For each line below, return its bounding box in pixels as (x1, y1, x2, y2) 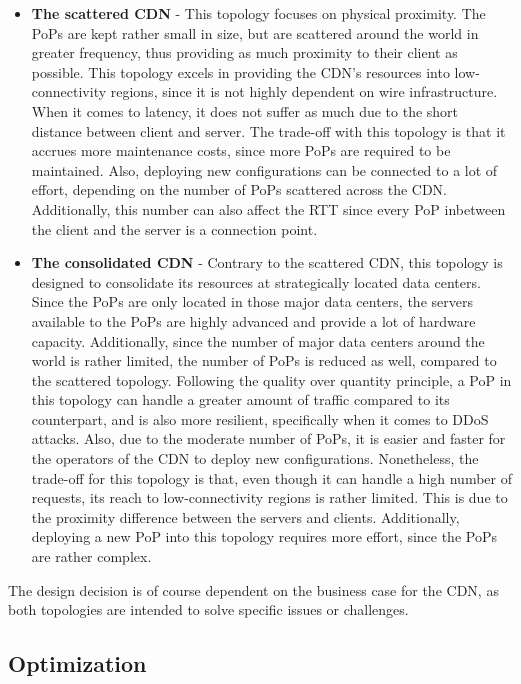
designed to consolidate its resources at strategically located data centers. (31, 271, 481, 292)
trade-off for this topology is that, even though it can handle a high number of (31, 467, 512, 488)
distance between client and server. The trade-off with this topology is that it (31, 120, 506, 141)
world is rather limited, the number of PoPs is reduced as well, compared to (31, 350, 497, 371)
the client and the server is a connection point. (31, 218, 318, 239)
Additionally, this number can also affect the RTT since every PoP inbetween (31, 198, 506, 219)
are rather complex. (31, 546, 152, 567)
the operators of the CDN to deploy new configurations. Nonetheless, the (31, 448, 479, 469)
